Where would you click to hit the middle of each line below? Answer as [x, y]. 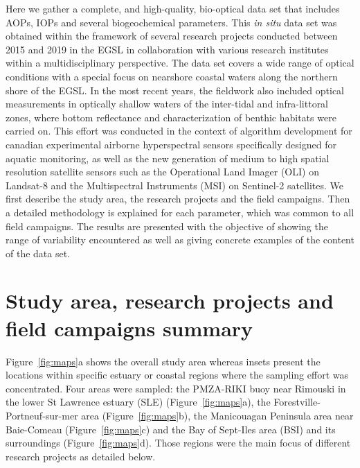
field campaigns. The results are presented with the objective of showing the [167, 226]
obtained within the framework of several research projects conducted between [172, 36]
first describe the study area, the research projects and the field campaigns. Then [178, 199]
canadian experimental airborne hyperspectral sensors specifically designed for [171, 144]
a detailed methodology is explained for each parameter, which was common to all [180, 212]
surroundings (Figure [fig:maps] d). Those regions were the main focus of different [178, 443]
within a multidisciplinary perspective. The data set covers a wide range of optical [180, 63]
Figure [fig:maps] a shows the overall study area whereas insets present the [163, 361]
